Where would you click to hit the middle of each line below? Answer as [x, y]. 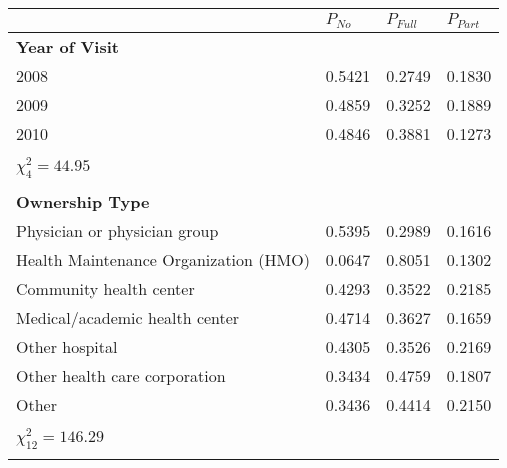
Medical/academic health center [128, 317]
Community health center [105, 288]
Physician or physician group [117, 230]
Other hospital [67, 346]
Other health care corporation [121, 375]
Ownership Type [83, 201]
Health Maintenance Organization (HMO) [163, 259]
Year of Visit [67, 46]
